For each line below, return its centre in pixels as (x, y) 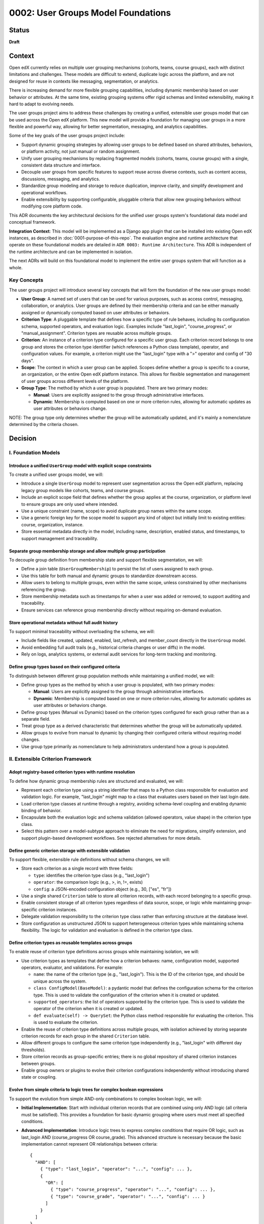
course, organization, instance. (53, 524)
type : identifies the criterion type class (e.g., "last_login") (92, 875)
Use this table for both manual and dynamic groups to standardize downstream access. (109, 576)
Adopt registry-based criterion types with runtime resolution (72, 772)
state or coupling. (39, 1077)
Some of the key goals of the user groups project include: (67, 136)
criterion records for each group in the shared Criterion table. (86, 1036)
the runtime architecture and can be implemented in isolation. (71, 252)
